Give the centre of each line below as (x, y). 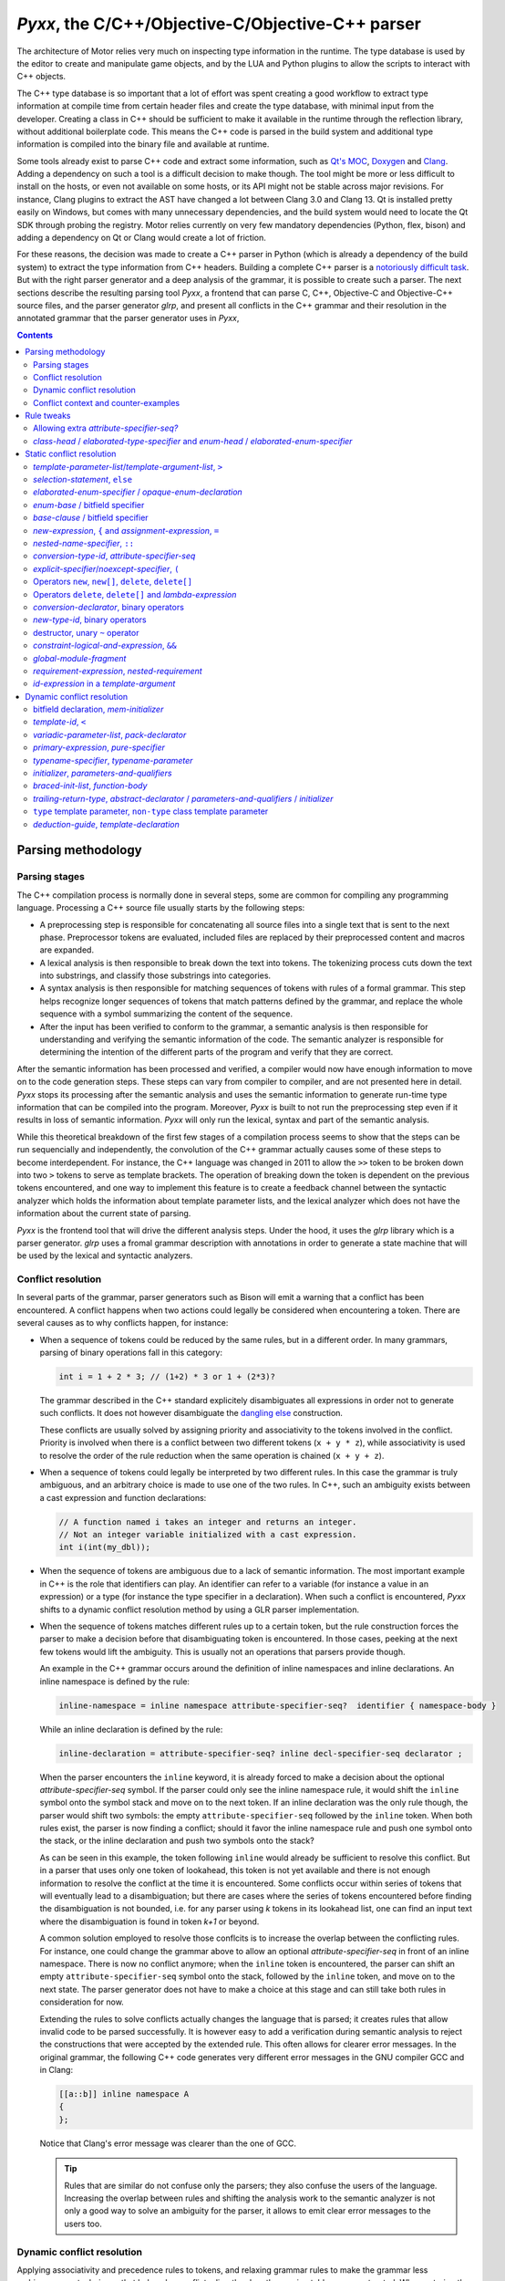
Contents (35, 335)
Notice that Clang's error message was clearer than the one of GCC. (168, 2143)
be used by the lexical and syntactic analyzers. (105, 1255)
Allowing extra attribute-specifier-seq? (106, 428)
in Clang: (56, 2070)
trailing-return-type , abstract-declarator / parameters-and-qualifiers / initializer (183, 798)
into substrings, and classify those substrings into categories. (155, 975)
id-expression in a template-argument (104, 683)
